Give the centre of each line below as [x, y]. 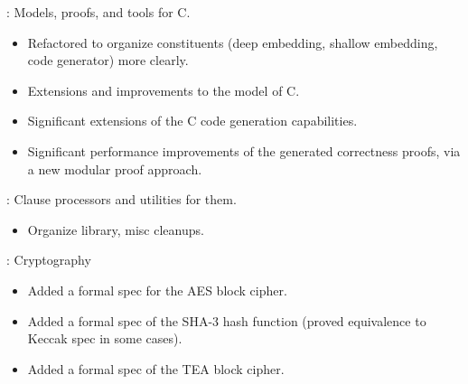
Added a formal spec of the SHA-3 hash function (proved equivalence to [227, 320]
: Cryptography [49, 260]
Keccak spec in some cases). [105, 338]
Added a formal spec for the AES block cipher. [157, 290]
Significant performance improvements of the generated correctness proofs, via [244, 150]
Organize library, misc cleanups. [116, 229]
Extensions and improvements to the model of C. [164, 90]
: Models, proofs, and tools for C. [98, 12]
